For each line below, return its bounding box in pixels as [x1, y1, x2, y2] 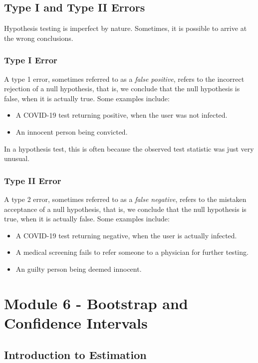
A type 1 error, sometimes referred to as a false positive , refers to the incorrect [4, 73, 245, 84]
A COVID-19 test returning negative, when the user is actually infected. [15, 230, 237, 240]
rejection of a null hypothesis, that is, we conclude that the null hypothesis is [4, 83, 240, 94]
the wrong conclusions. [4, 32, 73, 43]
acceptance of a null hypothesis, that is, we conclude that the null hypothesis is [4, 203, 247, 214]
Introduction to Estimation [4, 347, 147, 362]
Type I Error [4, 54, 57, 66]
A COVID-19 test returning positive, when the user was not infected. [15, 110, 228, 120]
